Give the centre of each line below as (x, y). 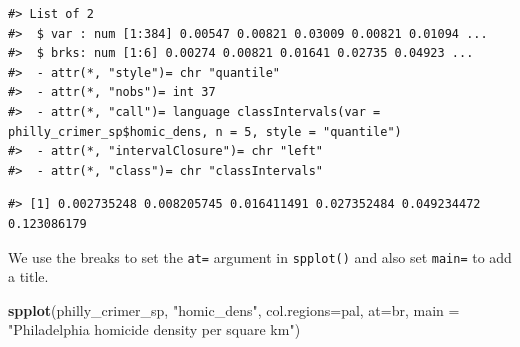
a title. (28, 276)
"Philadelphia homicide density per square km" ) (154, 329)
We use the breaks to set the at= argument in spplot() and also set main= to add (260, 256)
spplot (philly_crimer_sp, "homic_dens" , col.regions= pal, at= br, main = (234, 309)
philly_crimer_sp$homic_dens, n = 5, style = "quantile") (205, 131)
